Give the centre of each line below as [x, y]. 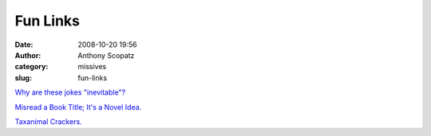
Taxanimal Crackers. [49, 121]
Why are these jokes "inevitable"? [70, 92]
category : [32, 67]
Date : [24, 45]
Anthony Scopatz [106, 55]
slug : [23, 78]
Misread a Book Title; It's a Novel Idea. [78, 107]
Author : [28, 55]
